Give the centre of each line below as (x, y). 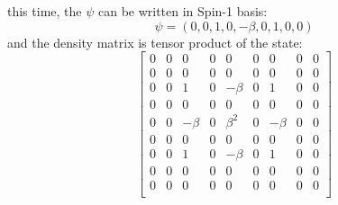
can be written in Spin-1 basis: (183, 11)
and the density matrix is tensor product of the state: (155, 42)
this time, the (45, 11)
